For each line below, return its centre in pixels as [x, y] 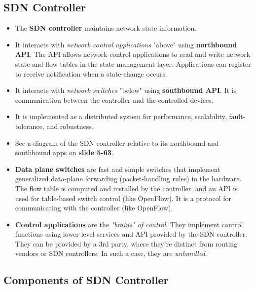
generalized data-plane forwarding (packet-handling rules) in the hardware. [128, 179]
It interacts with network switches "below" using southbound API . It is [126, 90]
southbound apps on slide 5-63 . [64, 152]
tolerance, [30, 126]
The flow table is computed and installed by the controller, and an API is [126, 188]
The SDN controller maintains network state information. [106, 28]
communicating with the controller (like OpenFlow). [94, 208]
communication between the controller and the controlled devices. [114, 100]
